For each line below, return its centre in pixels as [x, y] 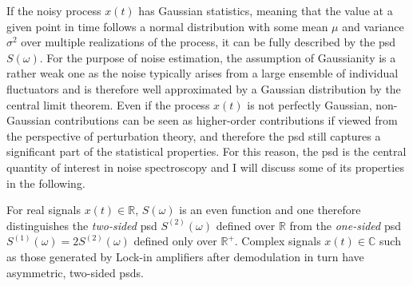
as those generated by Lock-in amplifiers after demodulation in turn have [185, 256]
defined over [246, 225]
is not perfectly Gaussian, [310, 104]
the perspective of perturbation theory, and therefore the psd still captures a [194, 135]
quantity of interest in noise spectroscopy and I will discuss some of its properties [205, 167]
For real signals [44, 210]
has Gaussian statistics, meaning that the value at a [266, 10]
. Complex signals [278, 241]
